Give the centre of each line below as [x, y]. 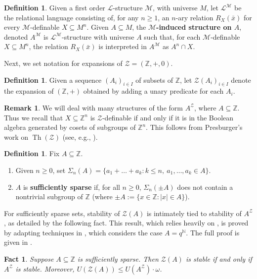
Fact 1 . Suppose [29, 259]
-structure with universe [98, 36]
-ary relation [194, 17]
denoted [16, 36]
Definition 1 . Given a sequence [53, 80]
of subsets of [154, 80]
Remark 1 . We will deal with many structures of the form [93, 107]
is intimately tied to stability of [194, 213]
